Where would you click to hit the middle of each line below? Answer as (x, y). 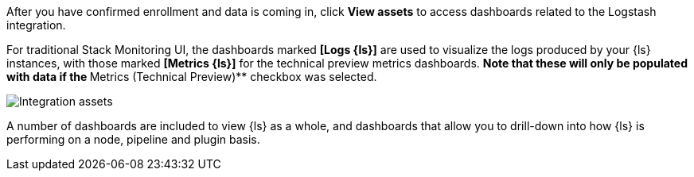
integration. (36, 25)
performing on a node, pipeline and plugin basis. (133, 139)
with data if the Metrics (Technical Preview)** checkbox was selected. (192, 77)
